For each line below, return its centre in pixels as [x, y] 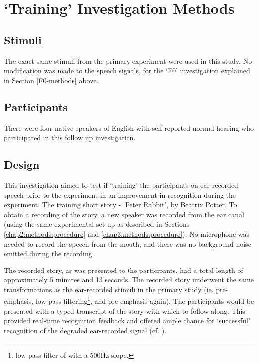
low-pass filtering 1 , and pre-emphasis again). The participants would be [145, 300]
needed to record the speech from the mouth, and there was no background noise [128, 243]
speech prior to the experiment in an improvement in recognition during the [120, 195]
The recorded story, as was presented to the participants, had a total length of [124, 270]
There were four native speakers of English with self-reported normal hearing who [129, 128]
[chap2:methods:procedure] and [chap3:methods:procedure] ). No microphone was [127, 233]
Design [22, 164]
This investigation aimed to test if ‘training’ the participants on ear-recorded [121, 185]
